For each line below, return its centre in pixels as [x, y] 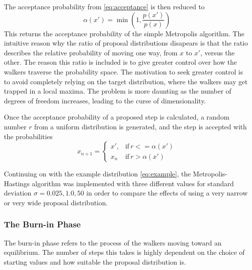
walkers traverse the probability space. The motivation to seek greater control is [124, 71]
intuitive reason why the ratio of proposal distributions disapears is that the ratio [126, 43]
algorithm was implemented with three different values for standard [133, 183]
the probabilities [28, 136]
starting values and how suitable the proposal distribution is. [95, 261]
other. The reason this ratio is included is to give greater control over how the [120, 62]
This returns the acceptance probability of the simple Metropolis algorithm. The [124, 33]
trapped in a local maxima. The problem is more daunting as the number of [118, 91]
